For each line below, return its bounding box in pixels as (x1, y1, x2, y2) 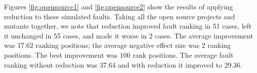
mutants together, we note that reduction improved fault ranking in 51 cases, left (4, 21, 252, 31)
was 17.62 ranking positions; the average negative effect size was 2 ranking (4, 40, 231, 50)
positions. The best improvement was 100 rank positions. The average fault (4, 49, 234, 60)
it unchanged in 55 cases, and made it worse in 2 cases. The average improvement (4, 30, 254, 40)
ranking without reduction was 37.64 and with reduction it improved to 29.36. (4, 59, 243, 70)
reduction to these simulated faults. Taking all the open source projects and (4, 11, 235, 21)
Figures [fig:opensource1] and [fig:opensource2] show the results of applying (4, 1, 233, 11)
